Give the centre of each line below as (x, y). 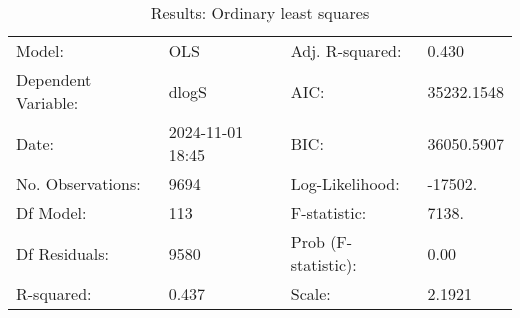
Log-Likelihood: (345, 183)
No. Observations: (78, 183)
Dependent (54, 79)
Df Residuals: (63, 253)
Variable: (47, 102)
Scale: (310, 293)
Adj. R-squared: (346, 50)
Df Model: (51, 212)
